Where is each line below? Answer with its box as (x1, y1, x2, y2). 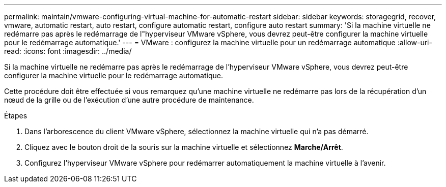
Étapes (4, 111, 27, 120)
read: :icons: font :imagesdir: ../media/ (4, 47, 132, 55)
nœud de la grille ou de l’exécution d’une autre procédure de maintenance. (4, 96, 254, 104)
